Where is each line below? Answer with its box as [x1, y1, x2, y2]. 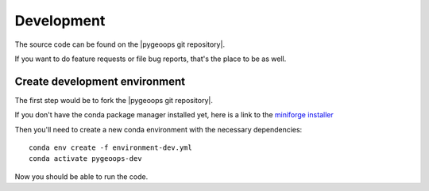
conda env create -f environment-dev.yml [29, 143, 192, 152]
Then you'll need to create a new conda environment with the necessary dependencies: [14, 124, 303, 134]
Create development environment [14, 74, 186, 88]
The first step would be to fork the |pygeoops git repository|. [14, 95, 214, 105]
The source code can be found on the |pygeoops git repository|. [14, 40, 226, 49]
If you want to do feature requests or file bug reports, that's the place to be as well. [14, 54, 287, 63]
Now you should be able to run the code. [14, 171, 149, 181]
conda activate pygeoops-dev [29, 155, 142, 163]
